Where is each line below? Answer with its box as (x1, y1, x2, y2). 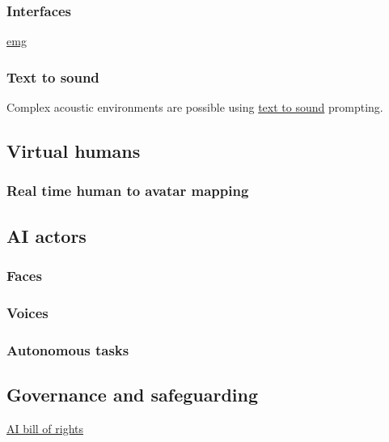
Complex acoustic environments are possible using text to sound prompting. (6, 99, 383, 116)
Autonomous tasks (6, 339, 129, 359)
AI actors (6, 223, 87, 248)
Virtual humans (6, 138, 141, 164)
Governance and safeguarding (6, 381, 259, 406)
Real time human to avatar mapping (6, 181, 249, 201)
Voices (6, 302, 49, 322)
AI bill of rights (6, 419, 84, 436)
